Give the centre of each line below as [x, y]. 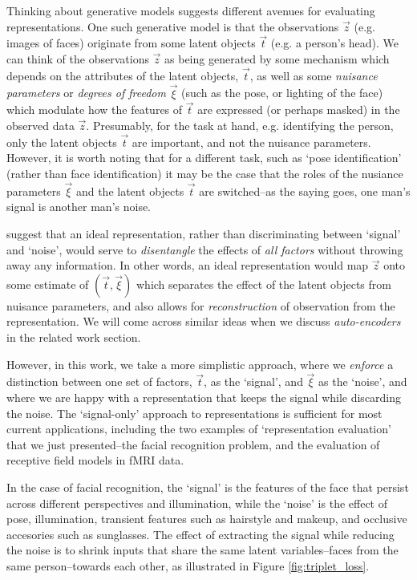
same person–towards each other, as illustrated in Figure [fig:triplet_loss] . [188, 565]
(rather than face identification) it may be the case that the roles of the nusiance [205, 174]
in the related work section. [74, 337]
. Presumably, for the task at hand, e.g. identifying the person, [240, 126]
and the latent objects [130, 191]
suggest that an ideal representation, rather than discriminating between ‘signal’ [204, 234]
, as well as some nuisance [314, 75]
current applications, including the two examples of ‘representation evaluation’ [199, 429]
